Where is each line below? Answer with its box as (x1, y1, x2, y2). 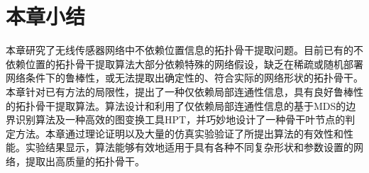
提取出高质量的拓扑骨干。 (25, 153, 145, 168)
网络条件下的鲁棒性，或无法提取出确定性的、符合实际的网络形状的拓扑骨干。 (6, 70, 363, 85)
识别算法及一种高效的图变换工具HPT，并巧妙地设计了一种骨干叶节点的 (15, 112, 346, 127)
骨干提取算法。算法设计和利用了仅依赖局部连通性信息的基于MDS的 (35, 98, 346, 113)
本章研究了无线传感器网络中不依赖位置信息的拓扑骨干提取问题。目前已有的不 (6, 43, 363, 57)
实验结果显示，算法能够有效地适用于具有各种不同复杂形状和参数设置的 (25, 140, 353, 155)
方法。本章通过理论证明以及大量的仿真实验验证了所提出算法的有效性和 (15, 125, 343, 140)
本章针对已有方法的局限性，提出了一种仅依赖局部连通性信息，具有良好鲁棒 (6, 84, 353, 99)
